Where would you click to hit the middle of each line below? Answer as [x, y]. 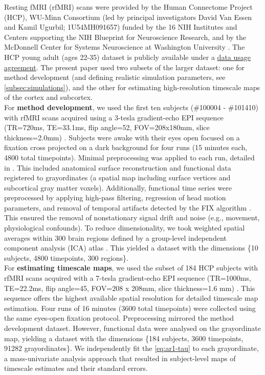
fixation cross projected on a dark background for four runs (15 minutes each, [126, 147]
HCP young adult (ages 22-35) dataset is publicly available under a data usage [128, 57]
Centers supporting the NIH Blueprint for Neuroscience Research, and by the [125, 37]
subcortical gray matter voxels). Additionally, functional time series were [118, 187]
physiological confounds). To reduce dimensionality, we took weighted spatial [125, 228]
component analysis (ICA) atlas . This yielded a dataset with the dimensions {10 [131, 248]
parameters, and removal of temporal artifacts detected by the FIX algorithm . [128, 207]
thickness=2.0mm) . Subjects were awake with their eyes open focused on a [122, 137]
